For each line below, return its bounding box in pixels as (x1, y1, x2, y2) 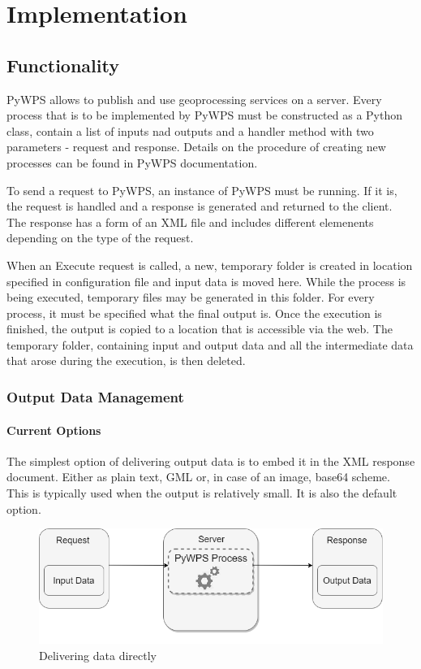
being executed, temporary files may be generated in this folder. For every (6, 289, 375, 306)
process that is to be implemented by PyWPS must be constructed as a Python (6, 106, 402, 124)
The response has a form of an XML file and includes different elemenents (6, 213, 374, 230)
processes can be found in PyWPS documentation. (6, 154, 258, 171)
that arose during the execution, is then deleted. (6, 352, 246, 369)
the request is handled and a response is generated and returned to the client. (6, 198, 393, 215)
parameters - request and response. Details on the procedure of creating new (6, 138, 386, 155)
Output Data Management (6, 387, 184, 406)
